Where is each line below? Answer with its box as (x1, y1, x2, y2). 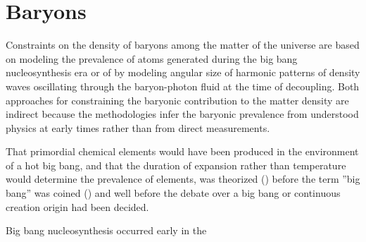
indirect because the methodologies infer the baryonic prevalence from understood (6, 107, 359, 121)
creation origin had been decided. (6, 199, 149, 214)
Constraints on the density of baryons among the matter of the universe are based (6, 37, 360, 52)
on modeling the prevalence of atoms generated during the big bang (6, 51, 298, 66)
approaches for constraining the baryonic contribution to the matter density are (6, 92, 349, 107)
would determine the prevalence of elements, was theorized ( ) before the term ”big (6, 171, 360, 186)
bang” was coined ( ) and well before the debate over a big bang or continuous (6, 186, 341, 200)
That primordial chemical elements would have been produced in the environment (6, 144, 359, 159)
